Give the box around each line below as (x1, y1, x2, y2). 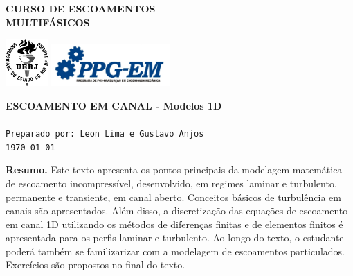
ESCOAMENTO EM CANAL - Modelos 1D (6, 98, 222, 112)
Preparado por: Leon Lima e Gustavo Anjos (6, 129, 204, 139)
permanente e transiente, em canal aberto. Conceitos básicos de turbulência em (6, 189, 341, 204)
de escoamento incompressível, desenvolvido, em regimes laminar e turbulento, (6, 175, 337, 190)
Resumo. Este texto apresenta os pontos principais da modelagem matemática (6, 162, 343, 177)
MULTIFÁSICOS (6, 15, 90, 29)
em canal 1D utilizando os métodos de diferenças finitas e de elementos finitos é (6, 216, 343, 231)
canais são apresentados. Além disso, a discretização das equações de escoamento (6, 203, 348, 218)
